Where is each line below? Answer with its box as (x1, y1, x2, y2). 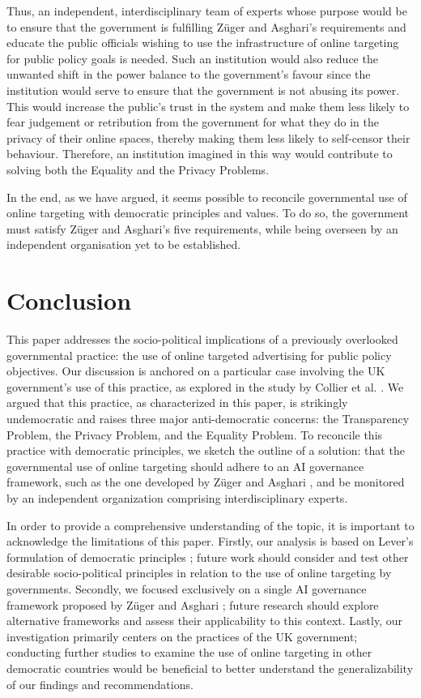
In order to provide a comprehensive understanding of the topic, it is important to (6, 516, 415, 533)
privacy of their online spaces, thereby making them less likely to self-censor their (6, 129, 410, 146)
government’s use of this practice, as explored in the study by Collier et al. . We (6, 378, 404, 395)
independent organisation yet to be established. (6, 236, 241, 253)
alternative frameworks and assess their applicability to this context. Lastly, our (6, 612, 402, 629)
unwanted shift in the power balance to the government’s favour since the (6, 66, 371, 83)
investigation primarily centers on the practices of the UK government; (6, 627, 358, 644)
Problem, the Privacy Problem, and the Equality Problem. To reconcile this (6, 426, 383, 443)
